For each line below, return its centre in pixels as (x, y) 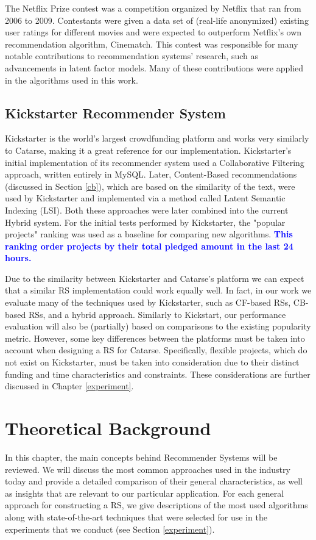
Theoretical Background (108, 428)
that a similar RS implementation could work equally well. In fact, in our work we (158, 290)
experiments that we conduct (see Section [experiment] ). (110, 529)
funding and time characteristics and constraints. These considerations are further (158, 374)
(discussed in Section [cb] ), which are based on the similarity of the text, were (150, 186)
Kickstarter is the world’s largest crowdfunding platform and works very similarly (157, 138)
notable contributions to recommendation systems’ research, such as (132, 56)
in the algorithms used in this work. (72, 80)
